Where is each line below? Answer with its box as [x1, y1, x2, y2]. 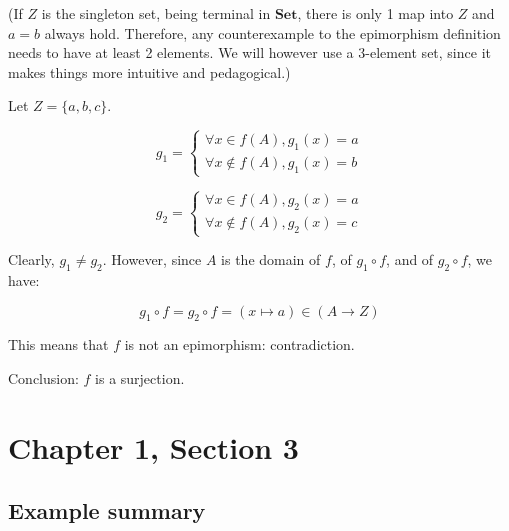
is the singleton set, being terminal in [41, 3, 271, 23]
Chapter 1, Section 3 [8, 426, 299, 467]
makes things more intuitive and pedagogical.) [8, 61, 291, 82]
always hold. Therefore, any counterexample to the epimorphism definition [44, 22, 501, 43]
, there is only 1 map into [297, 3, 454, 23]
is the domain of [221, 249, 321, 270]
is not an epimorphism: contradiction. [124, 334, 355, 355]
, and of [386, 249, 434, 270]
